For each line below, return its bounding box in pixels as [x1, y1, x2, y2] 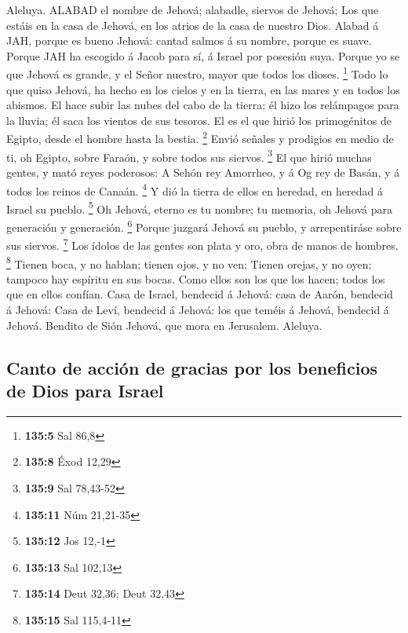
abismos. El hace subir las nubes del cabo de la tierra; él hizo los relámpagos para [6, 97, 399, 113]
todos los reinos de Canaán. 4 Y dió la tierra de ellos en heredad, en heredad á [6, 180, 384, 199]
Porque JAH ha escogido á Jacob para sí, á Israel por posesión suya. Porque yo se [6, 47, 400, 64]
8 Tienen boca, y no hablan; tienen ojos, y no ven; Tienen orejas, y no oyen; [6, 253, 372, 272]
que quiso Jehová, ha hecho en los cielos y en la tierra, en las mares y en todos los [6, 81, 400, 97]
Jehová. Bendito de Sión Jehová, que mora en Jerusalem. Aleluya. [6, 316, 322, 333]
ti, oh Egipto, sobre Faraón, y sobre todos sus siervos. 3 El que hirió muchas [6, 146, 372, 165]
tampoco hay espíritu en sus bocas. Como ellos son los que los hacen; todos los [6, 270, 385, 287]
